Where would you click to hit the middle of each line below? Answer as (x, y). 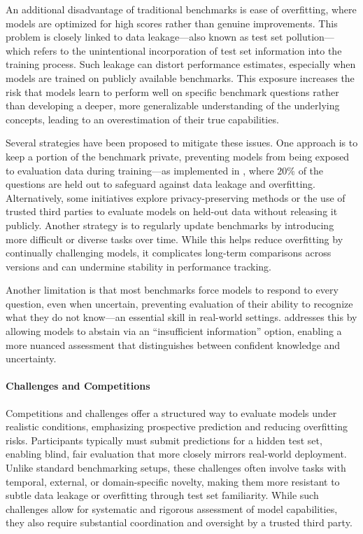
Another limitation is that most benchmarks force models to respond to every (172, 290)
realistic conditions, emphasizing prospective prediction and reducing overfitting (177, 426)
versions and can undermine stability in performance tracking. (139, 266)
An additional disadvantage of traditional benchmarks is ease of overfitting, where (181, 9)
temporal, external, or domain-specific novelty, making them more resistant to (173, 481)
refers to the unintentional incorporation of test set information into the (188, 50)
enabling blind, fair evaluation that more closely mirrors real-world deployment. (176, 454)
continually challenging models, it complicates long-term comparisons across (169, 253)
